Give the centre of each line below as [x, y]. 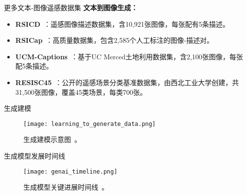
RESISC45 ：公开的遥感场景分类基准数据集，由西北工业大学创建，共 [127, 82]
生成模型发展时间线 [35, 156]
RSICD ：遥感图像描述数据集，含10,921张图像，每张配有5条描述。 [122, 24]
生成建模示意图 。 [52, 139]
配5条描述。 [34, 66]
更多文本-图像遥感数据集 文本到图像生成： [71, 7]
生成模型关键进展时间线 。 [66, 187]
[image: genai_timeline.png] [71, 171]
